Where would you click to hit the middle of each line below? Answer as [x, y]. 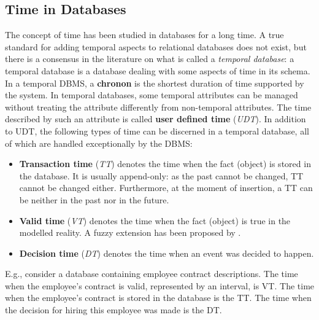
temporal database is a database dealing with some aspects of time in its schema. [158, 70]
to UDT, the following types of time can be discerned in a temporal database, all [157, 131]
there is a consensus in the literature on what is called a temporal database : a [150, 59]
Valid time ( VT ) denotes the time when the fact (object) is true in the [155, 220]
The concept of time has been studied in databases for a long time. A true [144, 35]
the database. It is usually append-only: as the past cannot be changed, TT [161, 175]
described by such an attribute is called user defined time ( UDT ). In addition [156, 119]
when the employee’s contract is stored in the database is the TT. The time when [158, 298]
